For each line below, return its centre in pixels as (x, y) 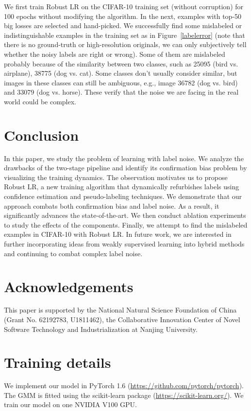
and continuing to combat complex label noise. (73, 253)
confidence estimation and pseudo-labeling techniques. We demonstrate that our (123, 196)
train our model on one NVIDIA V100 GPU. (70, 404)
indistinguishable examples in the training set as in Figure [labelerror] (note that (125, 35)
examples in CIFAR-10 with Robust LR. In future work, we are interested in (118, 234)
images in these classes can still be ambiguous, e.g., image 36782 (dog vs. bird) (121, 82)
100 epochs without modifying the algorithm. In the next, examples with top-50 (123, 16)
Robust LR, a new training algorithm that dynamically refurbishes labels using (122, 187)
